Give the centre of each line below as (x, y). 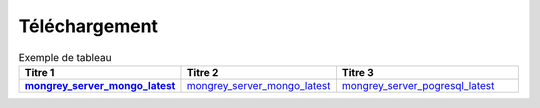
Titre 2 (202, 72)
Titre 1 (39, 72)
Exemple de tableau (65, 57)
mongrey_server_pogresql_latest (418, 85)
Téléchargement (88, 26)
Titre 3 (357, 72)
